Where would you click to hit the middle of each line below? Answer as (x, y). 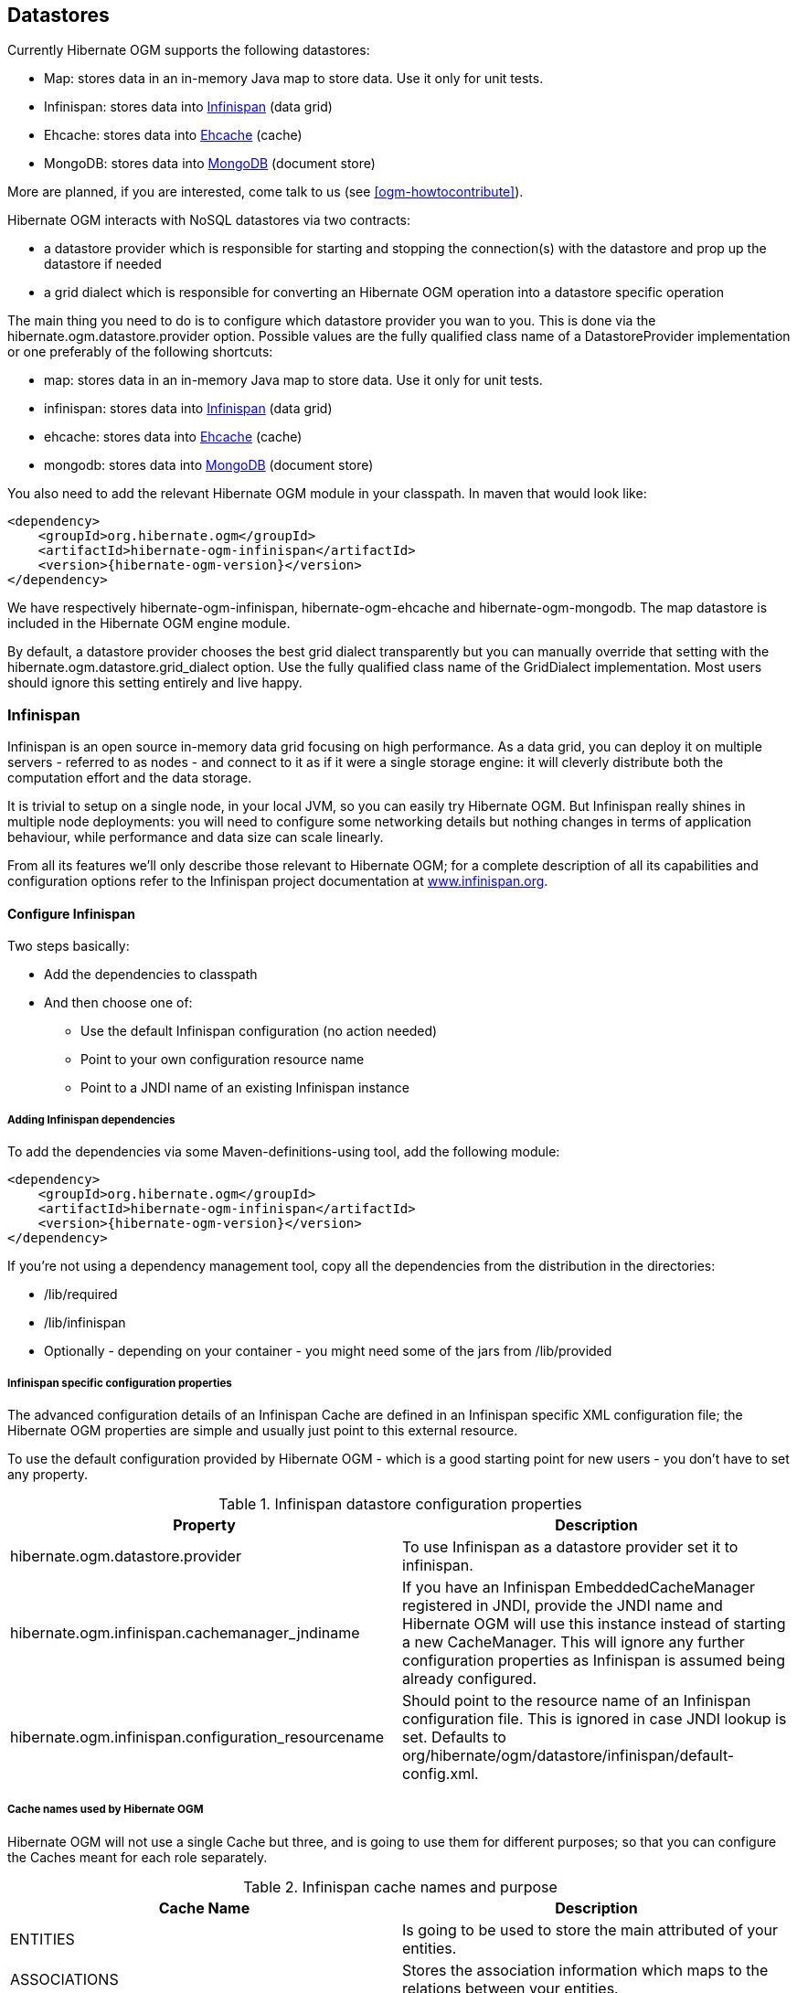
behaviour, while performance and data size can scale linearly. (196, 837)
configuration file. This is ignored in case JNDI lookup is (595, 1718)
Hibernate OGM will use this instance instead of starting (594, 1623)
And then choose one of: (118, 1003)
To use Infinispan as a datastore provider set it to (570, 1546)
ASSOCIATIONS (64, 1979)
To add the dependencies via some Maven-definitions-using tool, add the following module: (284, 1152)
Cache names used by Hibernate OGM (106, 1810)
